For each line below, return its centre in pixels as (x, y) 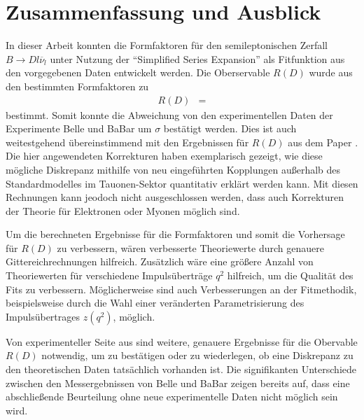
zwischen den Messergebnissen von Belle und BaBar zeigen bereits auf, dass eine (178, 383)
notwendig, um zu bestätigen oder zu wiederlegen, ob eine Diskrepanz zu (197, 355)
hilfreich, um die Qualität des (290, 275)
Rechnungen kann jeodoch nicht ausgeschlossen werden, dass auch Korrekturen (175, 197)
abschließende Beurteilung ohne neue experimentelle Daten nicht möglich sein (172, 397)
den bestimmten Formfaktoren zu (77, 86)
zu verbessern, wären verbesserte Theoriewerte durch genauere (190, 247)
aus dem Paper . (323, 142)
